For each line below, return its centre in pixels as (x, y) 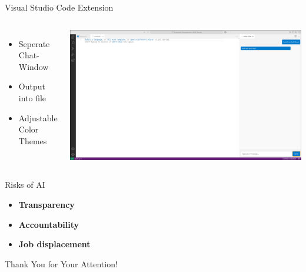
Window (34, 66)
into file (32, 97)
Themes (33, 140)
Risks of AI (25, 185)
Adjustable (38, 117)
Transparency (46, 205)
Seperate (34, 43)
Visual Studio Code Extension (59, 7)
